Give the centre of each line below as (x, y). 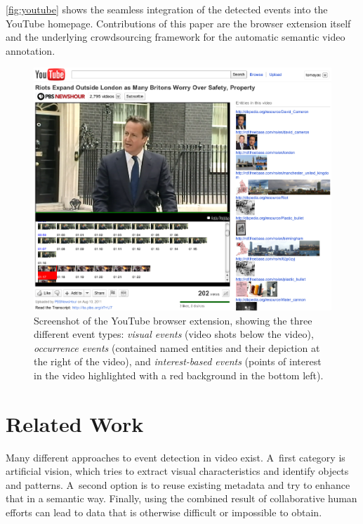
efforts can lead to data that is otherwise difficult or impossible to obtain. (164, 512)
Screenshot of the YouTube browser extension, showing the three (173, 320)
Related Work (75, 423)
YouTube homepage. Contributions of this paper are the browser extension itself (178, 23)
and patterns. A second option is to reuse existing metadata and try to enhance (178, 484)
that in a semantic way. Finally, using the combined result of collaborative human (181, 498)
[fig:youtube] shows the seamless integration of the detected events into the (167, 9)
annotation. (31, 50)
